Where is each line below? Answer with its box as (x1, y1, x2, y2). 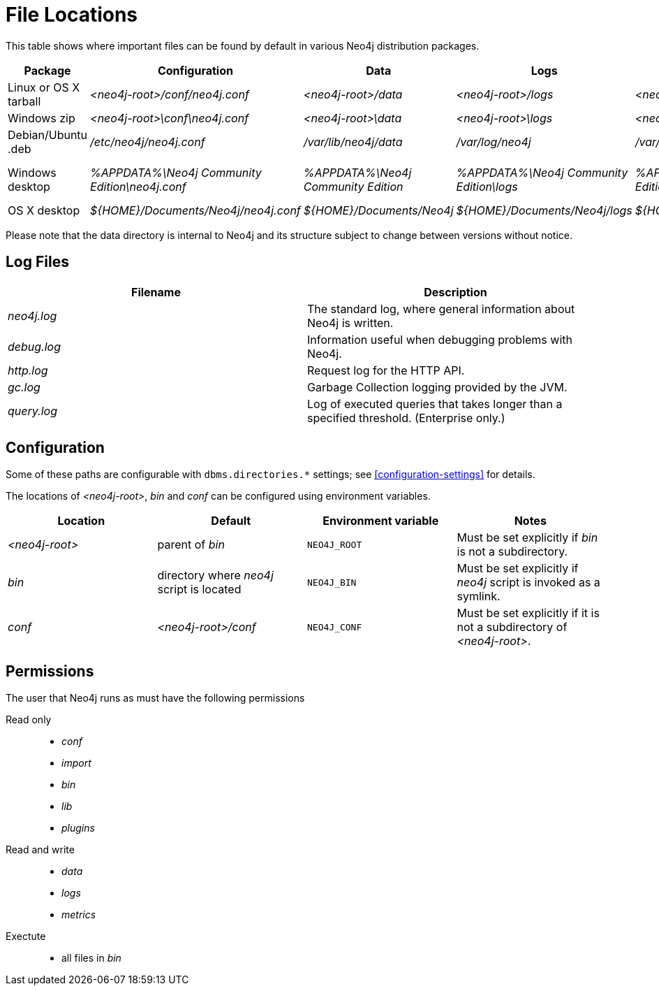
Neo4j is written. (307, 315, 394, 330)
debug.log (8, 339, 61, 354)
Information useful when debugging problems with (307, 332, 572, 347)
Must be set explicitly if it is (457, 606, 600, 621)
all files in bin (61, 952, 121, 964)
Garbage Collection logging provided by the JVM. (307, 379, 568, 394)
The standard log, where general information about (307, 301, 575, 316)
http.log (8, 363, 48, 377)
